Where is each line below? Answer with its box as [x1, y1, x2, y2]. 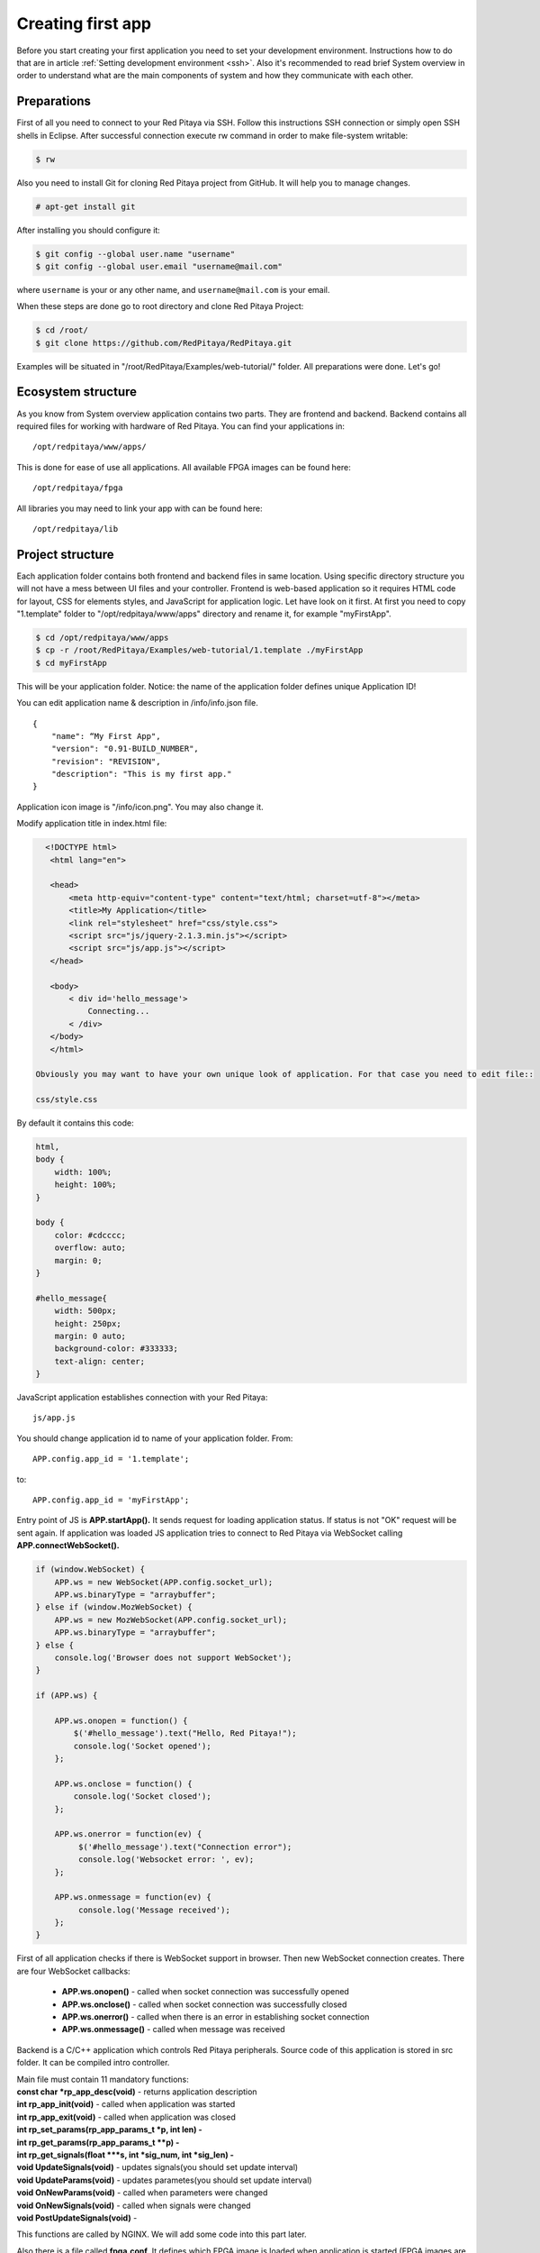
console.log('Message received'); [77, 1904, 231, 1915]
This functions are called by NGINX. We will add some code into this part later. [16, 2229, 307, 2239]
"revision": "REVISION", [50, 756, 161, 766]
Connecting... [87, 1006, 150, 1017]
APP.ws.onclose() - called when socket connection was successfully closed [61, 1999, 347, 2010]
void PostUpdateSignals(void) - [16, 2212, 138, 2223]
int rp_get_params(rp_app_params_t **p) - [16, 2137, 180, 2148]
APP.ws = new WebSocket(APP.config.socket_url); [54, 1577, 274, 1587]
